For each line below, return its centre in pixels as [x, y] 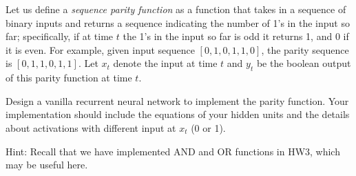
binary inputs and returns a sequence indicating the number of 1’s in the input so [178, 22]
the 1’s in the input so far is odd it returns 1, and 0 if [236, 36]
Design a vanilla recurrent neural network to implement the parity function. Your [177, 100]
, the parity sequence [305, 49]
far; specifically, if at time [60, 36]
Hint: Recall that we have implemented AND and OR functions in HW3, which [173, 151]
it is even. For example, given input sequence [100, 49]
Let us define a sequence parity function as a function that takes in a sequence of [176, 9]
